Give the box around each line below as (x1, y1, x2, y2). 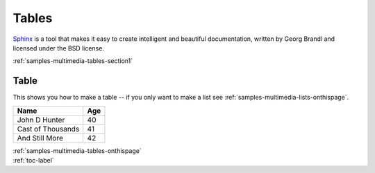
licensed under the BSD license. (12, 44, 104, 52)
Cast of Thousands (17, 124, 80, 134)
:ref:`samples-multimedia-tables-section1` (12, 57, 133, 65)
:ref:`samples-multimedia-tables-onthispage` (12, 146, 142, 155)
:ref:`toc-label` (12, 156, 55, 165)
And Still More (17, 133, 64, 143)
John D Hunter (17, 115, 65, 125)
